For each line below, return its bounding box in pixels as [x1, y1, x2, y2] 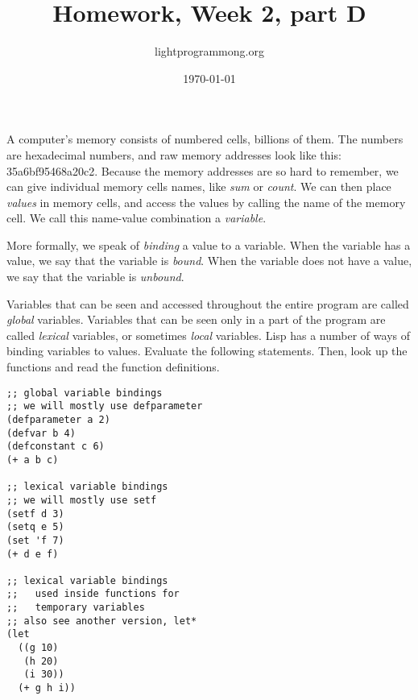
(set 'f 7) [6, 534, 64, 546]
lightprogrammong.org [155, 43, 264, 60]
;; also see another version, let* [6, 615, 197, 627]
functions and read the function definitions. [6, 358, 220, 375]
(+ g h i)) [18, 682, 76, 694]
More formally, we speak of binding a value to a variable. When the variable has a [6, 236, 411, 253]
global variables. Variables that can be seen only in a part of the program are [6, 311, 386, 328]
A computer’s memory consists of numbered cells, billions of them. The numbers [6, 130, 404, 147]
